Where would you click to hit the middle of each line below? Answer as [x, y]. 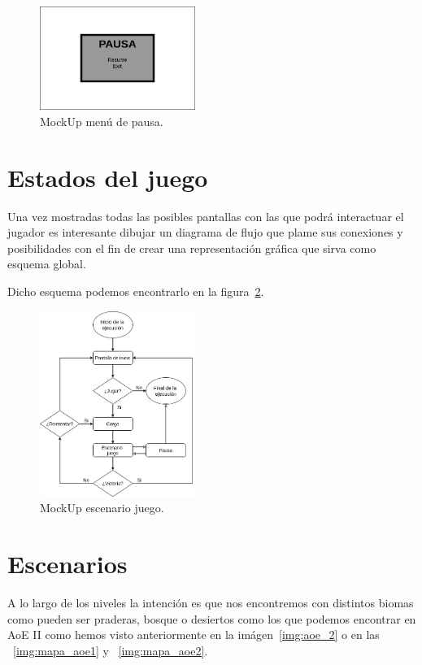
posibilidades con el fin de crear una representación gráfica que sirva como [192, 248]
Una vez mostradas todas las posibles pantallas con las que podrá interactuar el [206, 216]
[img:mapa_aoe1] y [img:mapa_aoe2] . [111, 650]
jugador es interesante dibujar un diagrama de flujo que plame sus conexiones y [205, 232]
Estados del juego [108, 177]
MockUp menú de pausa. [102, 121]
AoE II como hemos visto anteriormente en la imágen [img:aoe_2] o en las [194, 635]
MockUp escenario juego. [102, 508]
